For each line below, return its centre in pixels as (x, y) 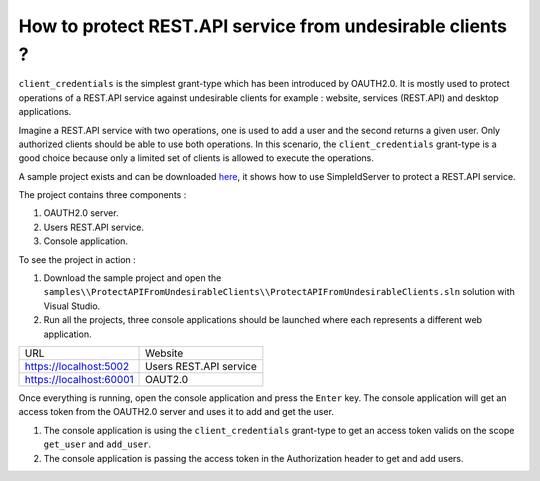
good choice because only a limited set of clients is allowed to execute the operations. (196, 158)
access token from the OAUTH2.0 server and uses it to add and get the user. (176, 412)
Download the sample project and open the (132, 278)
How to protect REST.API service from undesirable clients (263, 26)
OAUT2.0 (167, 379)
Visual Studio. (72, 306)
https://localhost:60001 (79, 379)
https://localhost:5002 (77, 366)
